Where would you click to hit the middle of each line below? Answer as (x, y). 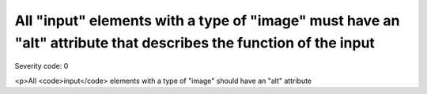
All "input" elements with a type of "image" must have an (207, 21)
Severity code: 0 (42, 66)
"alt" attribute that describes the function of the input (195, 43)
